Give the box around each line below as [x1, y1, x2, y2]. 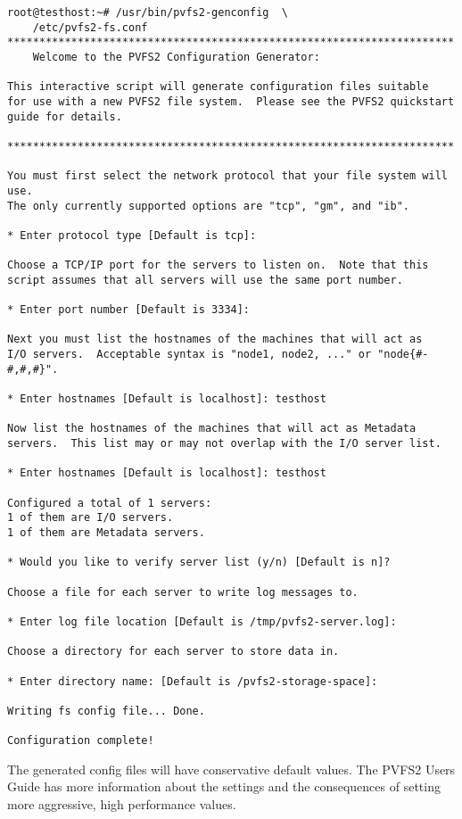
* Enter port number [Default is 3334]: [7, 303, 251, 317]
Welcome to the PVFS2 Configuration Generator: [32, 50, 320, 63]
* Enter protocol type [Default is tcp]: [7, 228, 257, 242]
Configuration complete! [7, 734, 154, 748]
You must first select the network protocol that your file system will [7, 170, 448, 183]
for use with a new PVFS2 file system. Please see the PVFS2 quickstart [7, 95, 455, 108]
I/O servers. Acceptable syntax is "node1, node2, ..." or [7, 348, 372, 361]
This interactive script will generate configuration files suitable [7, 80, 429, 94]
